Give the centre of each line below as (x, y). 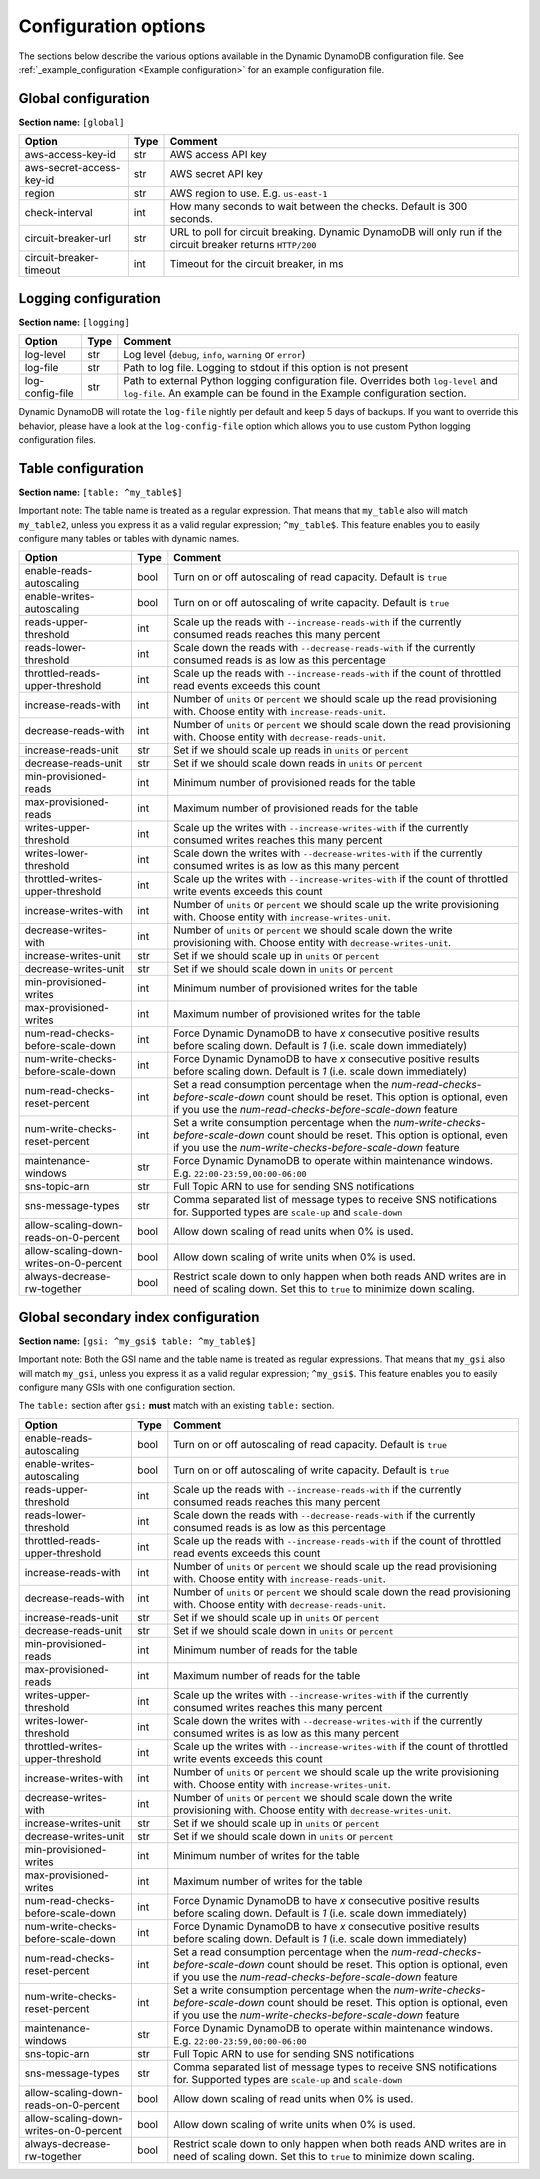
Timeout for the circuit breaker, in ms (256, 264)
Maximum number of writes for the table (268, 1881)
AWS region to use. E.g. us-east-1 (248, 193)
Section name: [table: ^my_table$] (101, 492)
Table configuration (81, 468)
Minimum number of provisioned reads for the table (294, 783)
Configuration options (112, 26)
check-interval (58, 213)
